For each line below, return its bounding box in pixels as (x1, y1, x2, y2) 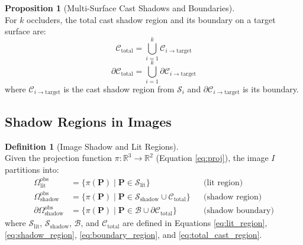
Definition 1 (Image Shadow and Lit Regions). (5, 140, 179, 152)
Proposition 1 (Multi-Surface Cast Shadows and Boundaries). (5, 2, 235, 14)
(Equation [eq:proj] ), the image (156, 151, 269, 164)
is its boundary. (243, 83, 299, 95)
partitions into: (5, 163, 59, 175)
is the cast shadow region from (63, 83, 175, 95)
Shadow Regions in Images (5, 112, 172, 130)
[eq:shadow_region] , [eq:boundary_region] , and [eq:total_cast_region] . (5, 228, 262, 240)
